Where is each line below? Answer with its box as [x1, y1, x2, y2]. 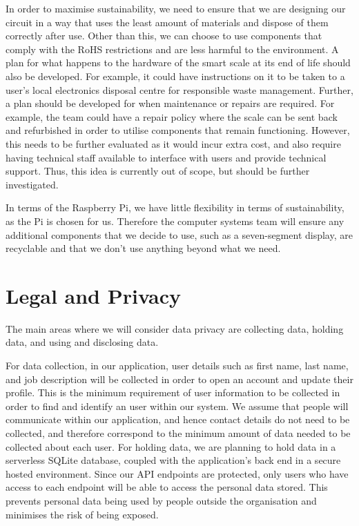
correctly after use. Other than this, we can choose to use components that [6, 28, 322, 43]
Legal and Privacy [6, 281, 182, 309]
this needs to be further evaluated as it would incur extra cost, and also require [6, 136, 341, 150]
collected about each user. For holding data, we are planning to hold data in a [6, 439, 336, 454]
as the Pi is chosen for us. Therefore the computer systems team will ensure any [6, 213, 345, 228]
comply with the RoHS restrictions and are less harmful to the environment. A [6, 41, 339, 56]
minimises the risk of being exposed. [6, 507, 159, 521]
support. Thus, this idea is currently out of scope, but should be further [6, 164, 310, 178]
